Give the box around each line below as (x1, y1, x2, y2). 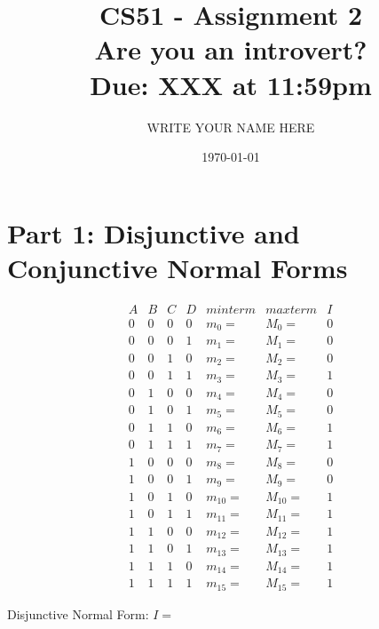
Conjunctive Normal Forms (7, 249, 348, 285)
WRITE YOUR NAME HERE (146, 117, 315, 136)
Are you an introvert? (94, 31, 367, 68)
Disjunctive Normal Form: (7, 604, 149, 623)
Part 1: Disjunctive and (7, 214, 300, 251)
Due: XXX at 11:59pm (90, 66, 372, 102)
